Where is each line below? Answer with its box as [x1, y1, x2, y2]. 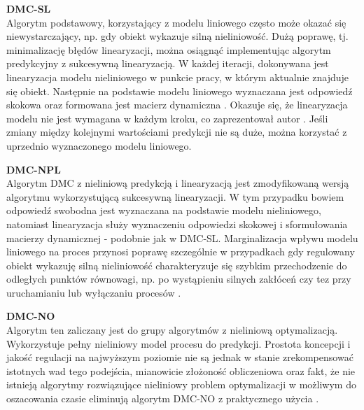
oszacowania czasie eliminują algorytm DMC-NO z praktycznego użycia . [6, 391, 319, 406]
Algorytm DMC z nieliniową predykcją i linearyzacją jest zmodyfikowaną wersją [6, 176, 349, 190]
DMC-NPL [6, 162, 61, 176]
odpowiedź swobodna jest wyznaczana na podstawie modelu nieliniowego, [6, 203, 321, 218]
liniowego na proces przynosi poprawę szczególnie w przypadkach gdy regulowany [6, 244, 355, 259]
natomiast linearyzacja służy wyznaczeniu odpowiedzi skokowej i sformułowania [6, 216, 348, 231]
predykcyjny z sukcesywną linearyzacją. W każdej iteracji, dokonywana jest [6, 56, 329, 71]
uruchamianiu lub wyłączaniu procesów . [6, 285, 181, 299]
